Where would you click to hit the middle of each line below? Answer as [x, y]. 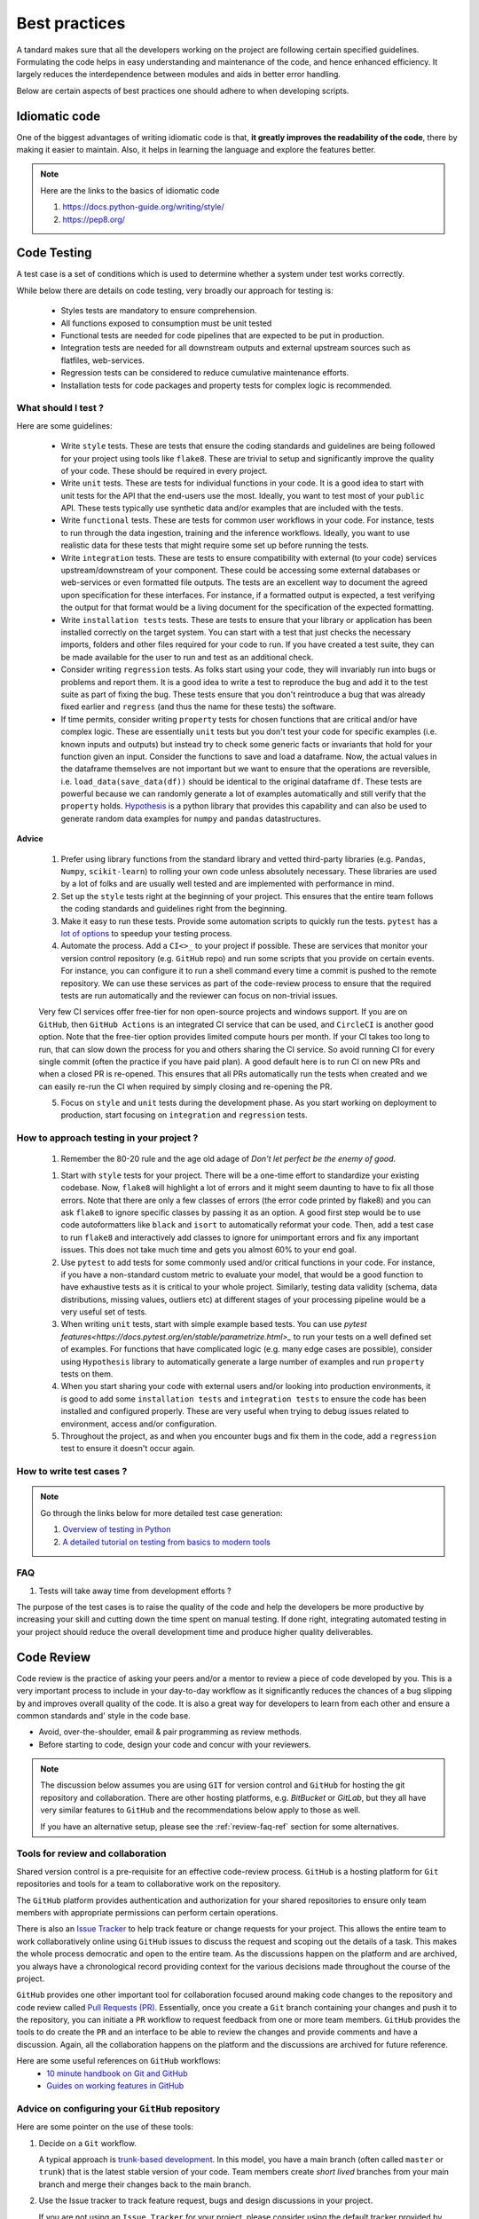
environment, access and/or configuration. [139, 1424]
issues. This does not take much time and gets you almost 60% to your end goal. [208, 1250]
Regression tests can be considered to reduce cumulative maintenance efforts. [205, 373]
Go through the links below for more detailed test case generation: [161, 1512]
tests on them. [87, 1374]
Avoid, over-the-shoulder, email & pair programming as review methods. [170, 1732]
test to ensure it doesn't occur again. [128, 1449]
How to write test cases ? [72, 1472]
